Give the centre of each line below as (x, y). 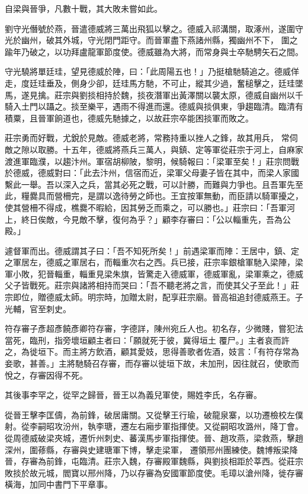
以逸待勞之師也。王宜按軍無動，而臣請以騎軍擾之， (203, 196)
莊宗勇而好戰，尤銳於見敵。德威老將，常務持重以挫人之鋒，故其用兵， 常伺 (151, 138)
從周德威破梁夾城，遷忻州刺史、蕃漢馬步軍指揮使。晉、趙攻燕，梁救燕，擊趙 (154, 438)
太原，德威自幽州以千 (262, 94)
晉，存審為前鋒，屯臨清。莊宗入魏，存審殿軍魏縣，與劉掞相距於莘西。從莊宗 (154, 461)
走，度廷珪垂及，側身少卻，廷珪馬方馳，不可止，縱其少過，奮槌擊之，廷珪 (150, 83)
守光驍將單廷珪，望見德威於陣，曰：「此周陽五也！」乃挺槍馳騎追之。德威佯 (152, 71)
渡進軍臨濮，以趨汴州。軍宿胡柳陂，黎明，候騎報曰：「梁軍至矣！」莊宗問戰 (152, 161)
